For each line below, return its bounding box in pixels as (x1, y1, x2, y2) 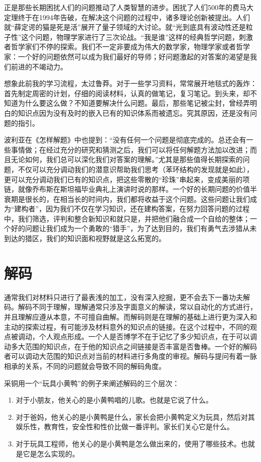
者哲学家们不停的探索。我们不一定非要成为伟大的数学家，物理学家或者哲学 (4, 41, 250, 52)
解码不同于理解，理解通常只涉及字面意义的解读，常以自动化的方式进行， (18, 301, 257, 312)
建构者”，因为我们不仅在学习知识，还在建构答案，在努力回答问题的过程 (14, 203, 250, 214)
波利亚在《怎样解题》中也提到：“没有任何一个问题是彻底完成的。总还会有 (4, 134, 246, 145)
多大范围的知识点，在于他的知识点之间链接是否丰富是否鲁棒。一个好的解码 (11, 341, 257, 351)
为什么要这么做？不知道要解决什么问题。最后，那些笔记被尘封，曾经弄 (18, 98, 250, 108)
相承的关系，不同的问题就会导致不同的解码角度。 (4, 360, 166, 371)
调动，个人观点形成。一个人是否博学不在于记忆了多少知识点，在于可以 (18, 331, 250, 342)
